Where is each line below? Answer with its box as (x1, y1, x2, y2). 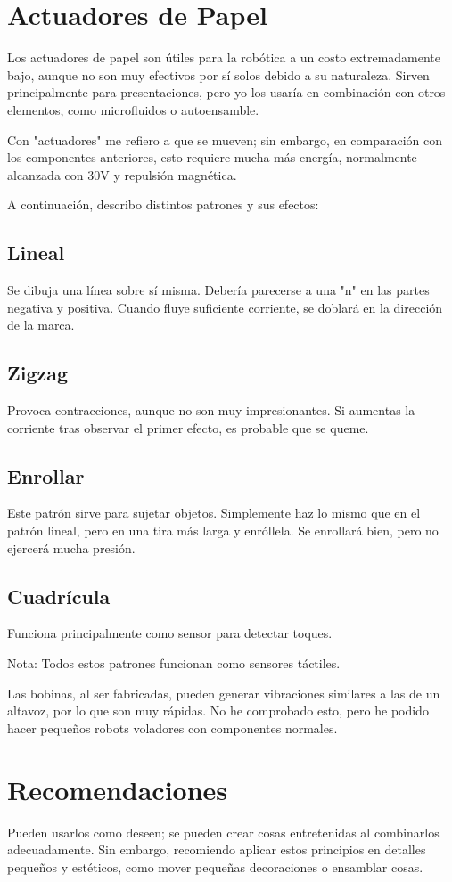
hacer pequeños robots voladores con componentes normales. (7, 718, 338, 737)
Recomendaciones (7, 771, 228, 807)
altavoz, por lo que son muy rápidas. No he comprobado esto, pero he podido (7, 701, 429, 720)
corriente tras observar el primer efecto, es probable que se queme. (7, 418, 369, 437)
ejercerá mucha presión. (7, 538, 136, 557)
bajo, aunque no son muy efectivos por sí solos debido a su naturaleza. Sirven (7, 65, 430, 84)
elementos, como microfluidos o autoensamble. (7, 100, 259, 118)
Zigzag (7, 359, 69, 387)
